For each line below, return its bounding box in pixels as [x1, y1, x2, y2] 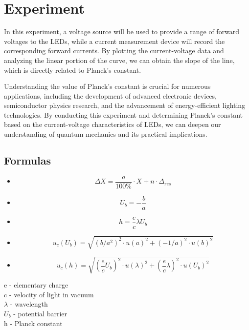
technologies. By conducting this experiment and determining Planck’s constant [4, 109, 243, 120]
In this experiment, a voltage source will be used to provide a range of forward [4, 26, 240, 37]
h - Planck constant [4, 318, 63, 328]
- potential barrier [13, 308, 68, 318]
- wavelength [10, 299, 48, 309]
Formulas [4, 153, 51, 168]
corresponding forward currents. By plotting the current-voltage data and [4, 45, 224, 56]
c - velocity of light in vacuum [4, 289, 94, 299]
